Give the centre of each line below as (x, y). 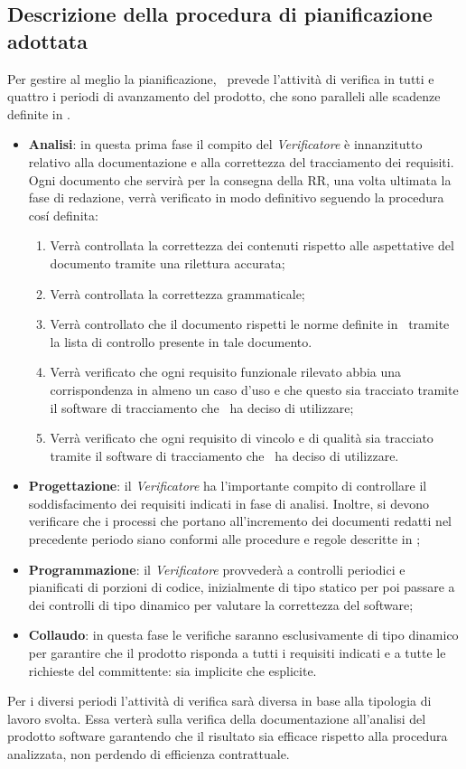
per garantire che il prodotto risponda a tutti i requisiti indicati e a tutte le (237, 653)
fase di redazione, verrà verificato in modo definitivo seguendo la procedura (236, 197)
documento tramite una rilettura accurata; (168, 263)
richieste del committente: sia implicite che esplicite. (172, 670)
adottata (47, 40)
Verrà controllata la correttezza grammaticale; (177, 293)
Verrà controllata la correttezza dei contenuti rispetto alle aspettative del (252, 245)
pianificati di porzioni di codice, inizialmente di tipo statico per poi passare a (242, 587)
